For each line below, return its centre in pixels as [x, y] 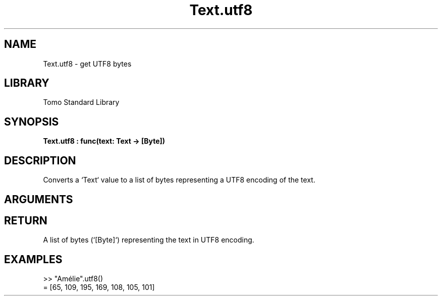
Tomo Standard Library [81, 102]
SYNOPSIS [32, 122]
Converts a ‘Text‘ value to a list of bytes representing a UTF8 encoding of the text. [179, 180]
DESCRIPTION [40, 160]
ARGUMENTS [39, 199]
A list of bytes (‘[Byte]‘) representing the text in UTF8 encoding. [149, 240]
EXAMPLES [33, 259]
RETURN [26, 220]
